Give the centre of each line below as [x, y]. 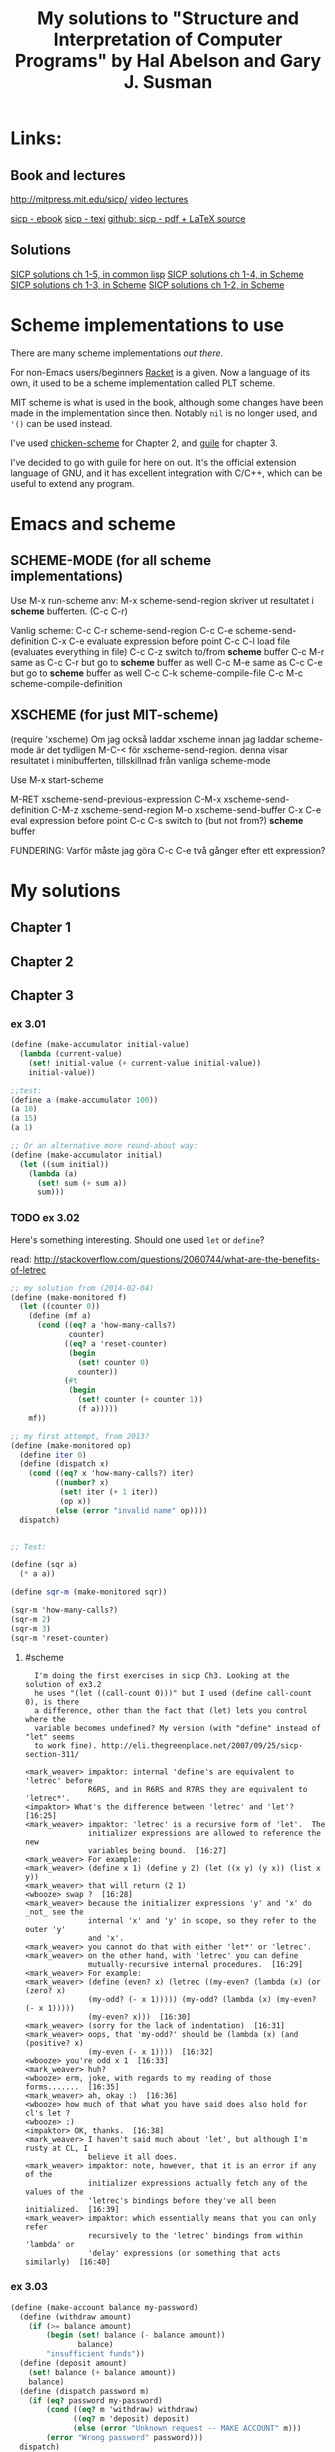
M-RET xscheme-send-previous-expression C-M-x [116, 799]
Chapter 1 [41, 927]
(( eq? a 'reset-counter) [115, 1343]
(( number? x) [82, 1483]
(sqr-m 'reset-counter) [60, 1638]
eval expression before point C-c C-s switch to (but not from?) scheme [157, 820]
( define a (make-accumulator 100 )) [84, 1100]
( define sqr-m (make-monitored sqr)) [89, 1592]
